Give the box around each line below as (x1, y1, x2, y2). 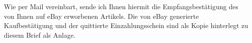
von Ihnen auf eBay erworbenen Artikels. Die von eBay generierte (4, 11, 199, 21)
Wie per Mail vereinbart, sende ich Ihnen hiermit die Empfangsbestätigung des (4, 1, 238, 11)
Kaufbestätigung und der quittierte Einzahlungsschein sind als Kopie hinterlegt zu (4, 20, 248, 30)
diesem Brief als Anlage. (4, 29, 76, 40)
